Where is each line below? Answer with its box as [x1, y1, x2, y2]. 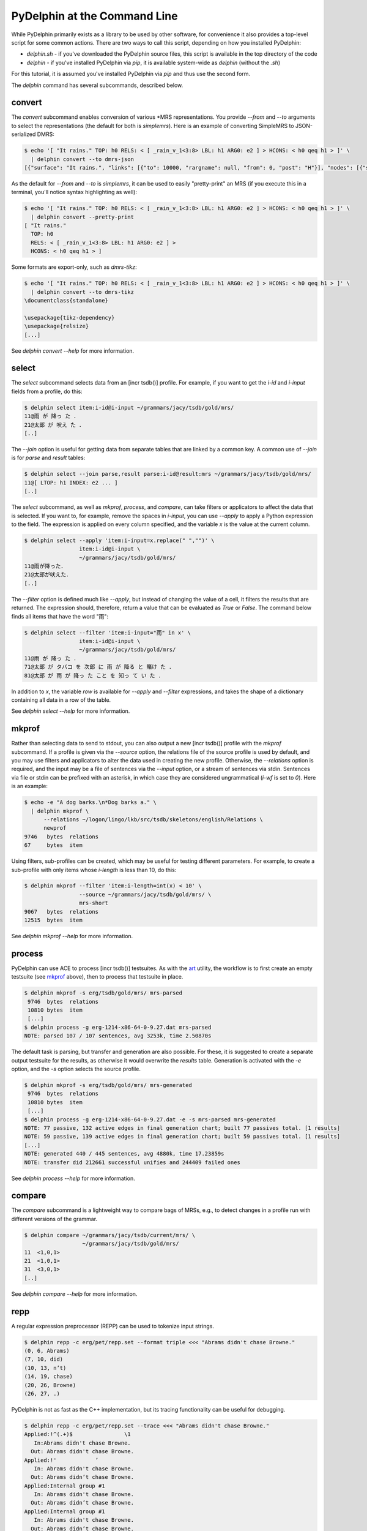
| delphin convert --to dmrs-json [31, 156, 135, 162]
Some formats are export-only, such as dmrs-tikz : [11, 263, 137, 271]
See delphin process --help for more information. [11, 1175, 135, 1182]
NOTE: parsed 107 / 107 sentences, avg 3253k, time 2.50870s [24, 1033, 212, 1039]
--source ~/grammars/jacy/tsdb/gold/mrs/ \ [78, 891, 212, 898]
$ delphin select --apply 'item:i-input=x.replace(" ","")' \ [24, 536, 215, 544]
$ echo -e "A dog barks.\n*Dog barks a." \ [24, 799, 157, 806]
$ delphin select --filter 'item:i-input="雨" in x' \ [24, 629, 191, 636]
